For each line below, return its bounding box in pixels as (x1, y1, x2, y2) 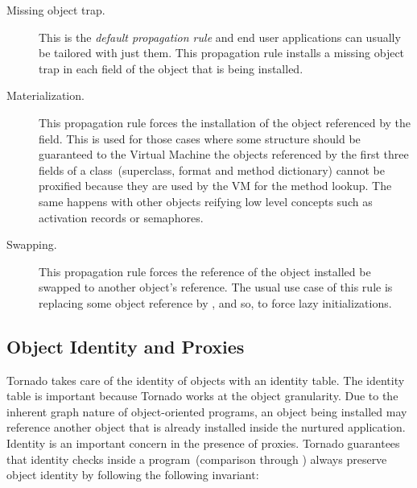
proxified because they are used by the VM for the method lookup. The (39, 177, 392, 194)
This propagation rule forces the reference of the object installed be (39, 263, 371, 279)
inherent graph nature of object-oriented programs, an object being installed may (6, 403, 407, 420)
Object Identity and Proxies (6, 333, 245, 358)
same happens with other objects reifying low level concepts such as (39, 192, 373, 209)
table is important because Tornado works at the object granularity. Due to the (6, 387, 398, 404)
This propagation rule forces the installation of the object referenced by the (39, 114, 411, 130)
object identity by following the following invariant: (6, 466, 259, 483)
